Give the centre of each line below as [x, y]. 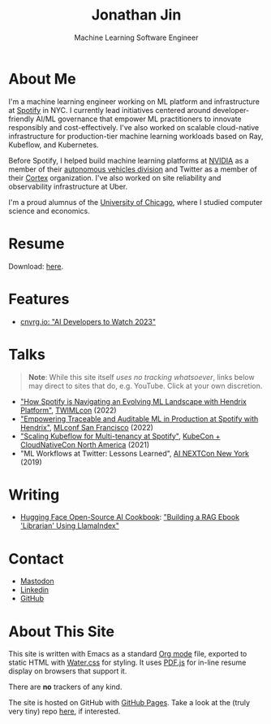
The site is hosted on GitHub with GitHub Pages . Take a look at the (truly [129, 703]
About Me [42, 79]
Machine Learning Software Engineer [136, 37]
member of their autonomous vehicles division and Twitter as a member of [133, 169]
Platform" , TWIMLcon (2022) [68, 410]
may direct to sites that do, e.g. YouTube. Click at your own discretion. [145, 386]
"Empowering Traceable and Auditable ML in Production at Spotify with [139, 419]
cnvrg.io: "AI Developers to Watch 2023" [88, 321]
